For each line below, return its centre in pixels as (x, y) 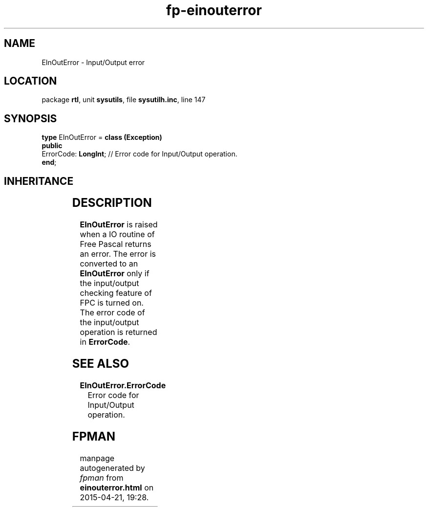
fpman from (102, 478)
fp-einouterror (214, 10)
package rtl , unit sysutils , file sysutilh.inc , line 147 (124, 100)
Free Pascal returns (116, 244)
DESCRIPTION (112, 203)
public (52, 146)
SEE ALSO (101, 363)
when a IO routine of (117, 234)
